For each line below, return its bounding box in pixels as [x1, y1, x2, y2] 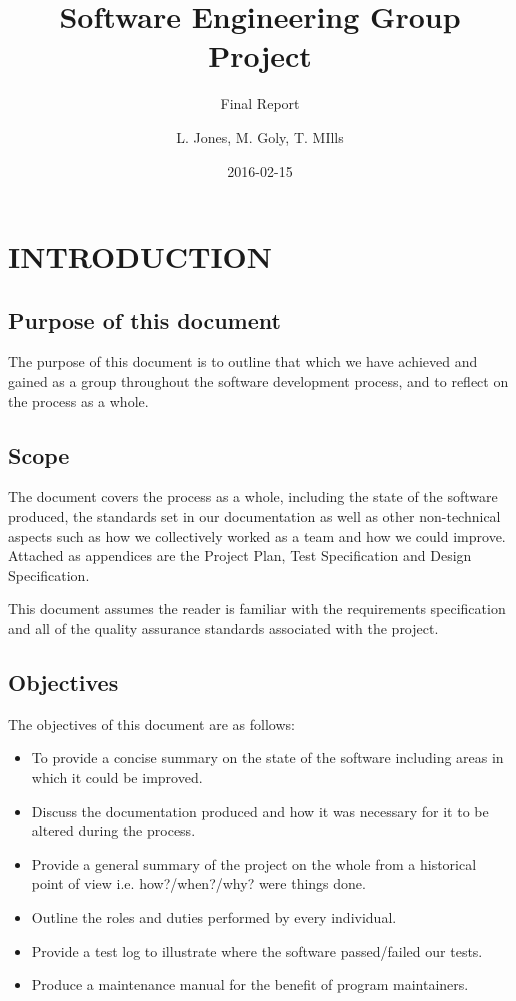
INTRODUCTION [8, 236, 273, 277]
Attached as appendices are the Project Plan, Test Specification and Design [8, 545, 472, 566]
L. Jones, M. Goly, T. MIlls [176, 126, 344, 147]
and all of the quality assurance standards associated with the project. [8, 618, 439, 639]
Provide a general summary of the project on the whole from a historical [31, 853, 477, 874]
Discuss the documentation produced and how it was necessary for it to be [31, 800, 489, 821]
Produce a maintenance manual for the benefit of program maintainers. [31, 974, 469, 995]
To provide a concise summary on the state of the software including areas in [31, 747, 504, 768]
